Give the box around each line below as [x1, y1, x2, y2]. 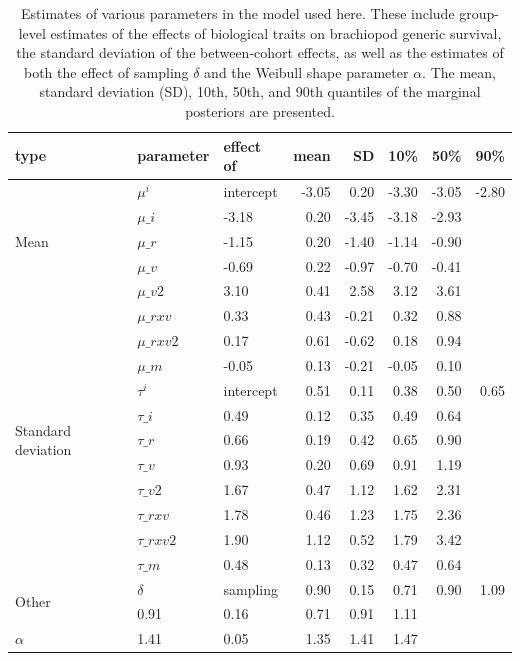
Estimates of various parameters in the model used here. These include [21, 3, 455, 23]
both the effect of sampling [24, 61, 189, 82]
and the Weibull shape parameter [204, 61, 409, 82]
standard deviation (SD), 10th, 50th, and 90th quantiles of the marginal [39, 81, 481, 102]
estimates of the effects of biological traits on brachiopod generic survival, [50, 22, 502, 43]
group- [459, 3, 499, 23]
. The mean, [422, 61, 496, 82]
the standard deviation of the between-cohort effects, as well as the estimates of [16, 42, 504, 63]
